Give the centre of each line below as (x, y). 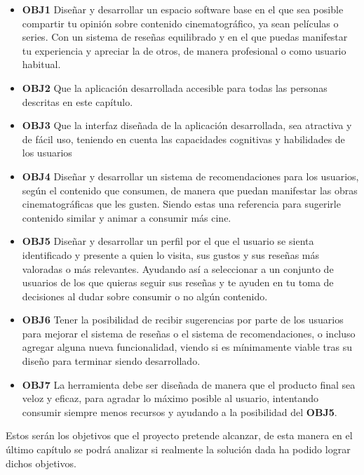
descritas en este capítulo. (77, 101)
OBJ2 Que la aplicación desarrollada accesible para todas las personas (175, 87)
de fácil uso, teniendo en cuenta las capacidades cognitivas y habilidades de (183, 139)
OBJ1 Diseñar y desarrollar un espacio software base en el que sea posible (183, 9)
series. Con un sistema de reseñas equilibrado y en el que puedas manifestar (185, 37)
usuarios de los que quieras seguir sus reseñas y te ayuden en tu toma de (178, 282)
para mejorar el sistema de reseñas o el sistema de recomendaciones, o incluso (189, 333)
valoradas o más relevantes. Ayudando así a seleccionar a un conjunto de (178, 268)
